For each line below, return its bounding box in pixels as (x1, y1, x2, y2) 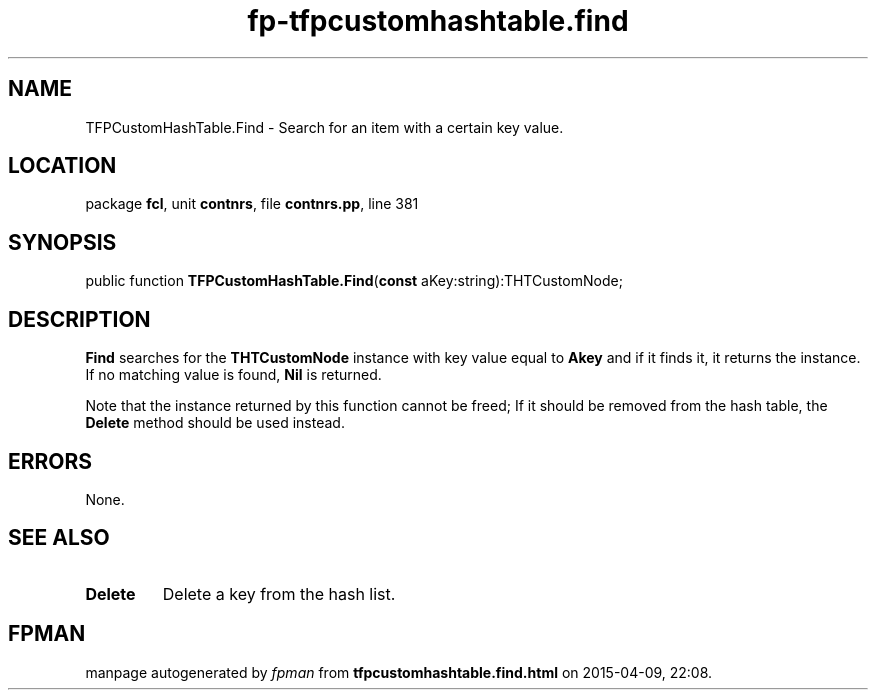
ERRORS (8, 448, 93, 474)
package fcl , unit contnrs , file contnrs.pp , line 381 (85, 195, 419, 213)
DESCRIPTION (8, 306, 151, 332)
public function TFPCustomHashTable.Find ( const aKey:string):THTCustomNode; (85, 272, 623, 290)
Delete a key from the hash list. (162, 583, 396, 604)
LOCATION (8, 153, 117, 179)
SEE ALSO (8, 525, 110, 551)
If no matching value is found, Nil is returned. (85, 366, 382, 384)
